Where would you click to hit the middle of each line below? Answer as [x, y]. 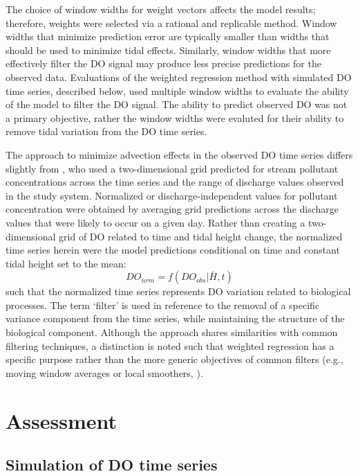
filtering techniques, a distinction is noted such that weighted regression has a [170, 345]
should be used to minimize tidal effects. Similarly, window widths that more [168, 50]
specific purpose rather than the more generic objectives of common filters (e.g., [175, 359]
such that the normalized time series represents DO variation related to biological [178, 291]
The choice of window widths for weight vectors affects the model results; [161, 9]
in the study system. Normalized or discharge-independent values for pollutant [172, 195]
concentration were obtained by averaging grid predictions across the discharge [172, 209]
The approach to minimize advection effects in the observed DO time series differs [179, 154]
